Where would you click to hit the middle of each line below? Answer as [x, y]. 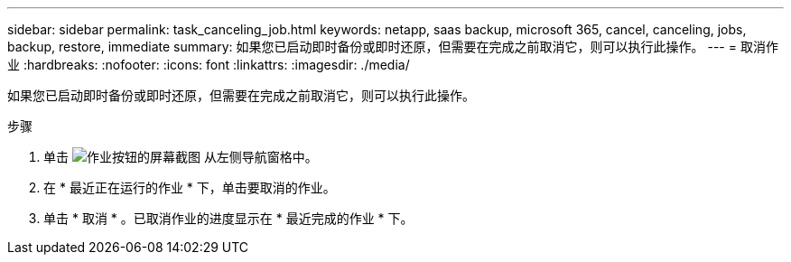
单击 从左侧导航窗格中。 [181, 157]
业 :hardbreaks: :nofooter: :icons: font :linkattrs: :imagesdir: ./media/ [209, 65]
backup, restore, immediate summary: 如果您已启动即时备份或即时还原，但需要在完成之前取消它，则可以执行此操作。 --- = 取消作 [393, 47]
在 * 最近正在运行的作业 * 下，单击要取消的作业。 [190, 187]
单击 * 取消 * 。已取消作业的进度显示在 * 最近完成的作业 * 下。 [228, 218]
